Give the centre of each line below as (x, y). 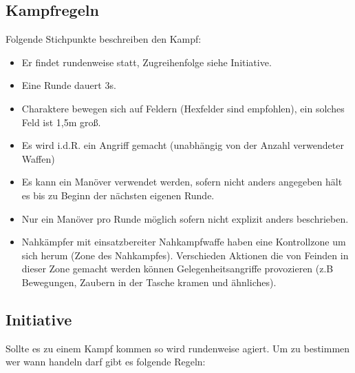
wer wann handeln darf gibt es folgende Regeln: (106, 362)
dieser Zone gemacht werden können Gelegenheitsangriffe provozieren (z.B (177, 269)
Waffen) (38, 158)
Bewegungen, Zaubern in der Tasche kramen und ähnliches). (149, 282)
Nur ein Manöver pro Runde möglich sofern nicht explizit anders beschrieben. (185, 218)
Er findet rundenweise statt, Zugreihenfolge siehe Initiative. (147, 62)
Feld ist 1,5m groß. (61, 122)
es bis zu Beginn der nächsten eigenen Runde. (118, 195)
